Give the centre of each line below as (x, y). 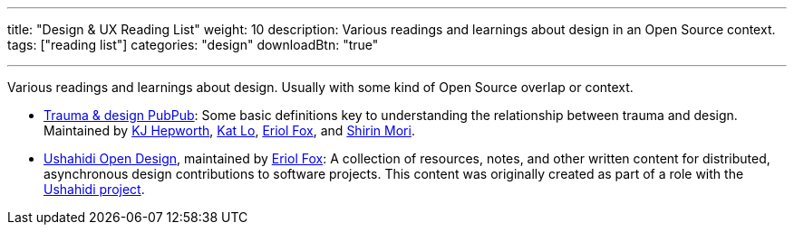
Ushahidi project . (94, 189)
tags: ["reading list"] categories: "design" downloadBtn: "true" (193, 45)
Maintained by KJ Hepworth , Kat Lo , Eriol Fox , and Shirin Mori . (229, 130)
